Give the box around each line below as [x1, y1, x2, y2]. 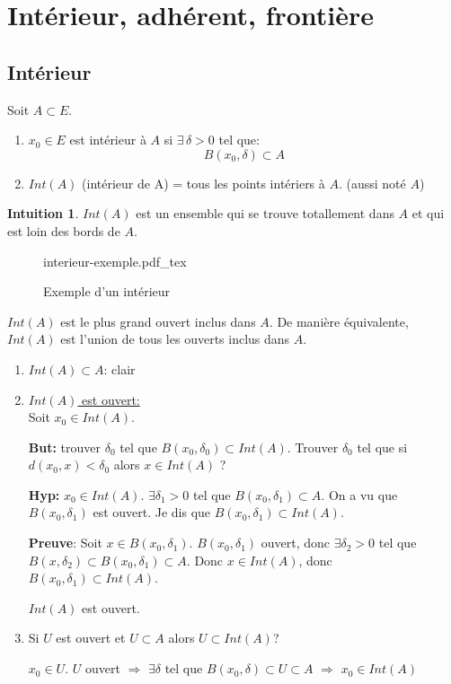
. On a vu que [321, 485, 398, 504]
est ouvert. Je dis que [93, 503, 211, 522]
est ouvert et [56, 628, 126, 647]
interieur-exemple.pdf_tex [43, 251, 187, 270]
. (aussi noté [338, 173, 406, 192]
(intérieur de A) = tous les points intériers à [82, 173, 325, 192]
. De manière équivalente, [269, 311, 409, 330]
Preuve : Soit [28, 533, 102, 552]
